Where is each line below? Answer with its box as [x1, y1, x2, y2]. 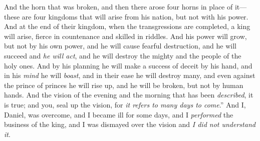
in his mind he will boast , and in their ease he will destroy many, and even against [4, 70, 255, 80]
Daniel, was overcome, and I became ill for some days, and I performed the [4, 109, 233, 119]
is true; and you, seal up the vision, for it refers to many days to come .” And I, [4, 99, 246, 109]
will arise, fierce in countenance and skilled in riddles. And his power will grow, [4, 30, 247, 41]
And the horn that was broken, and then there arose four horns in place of [4, 1, 233, 11]
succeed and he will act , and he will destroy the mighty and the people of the [4, 50, 241, 60]
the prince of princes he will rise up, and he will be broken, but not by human [4, 79, 243, 90]
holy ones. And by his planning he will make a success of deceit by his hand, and [4, 60, 252, 70]
